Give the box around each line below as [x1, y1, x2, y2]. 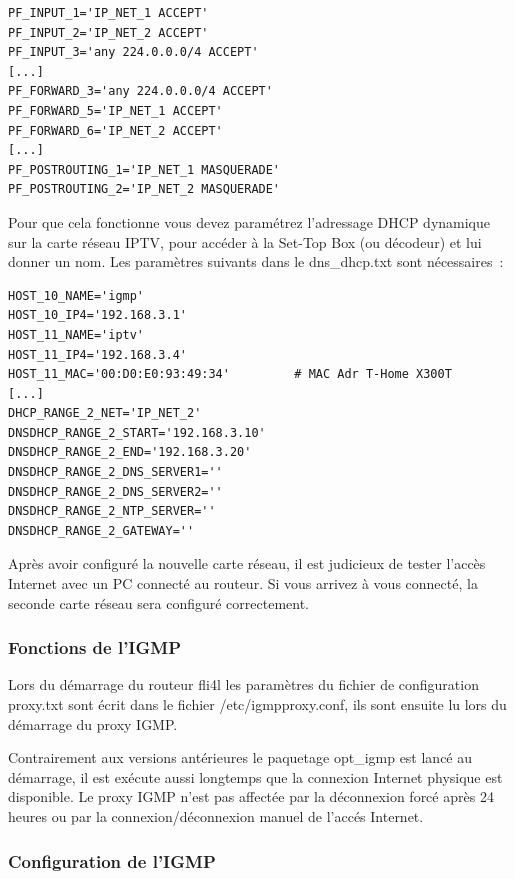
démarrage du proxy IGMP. [8, 713, 178, 734]
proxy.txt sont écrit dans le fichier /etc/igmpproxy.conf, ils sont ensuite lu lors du [8, 694, 507, 715]
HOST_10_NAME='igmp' [8, 288, 145, 303]
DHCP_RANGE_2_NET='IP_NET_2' [8, 406, 202, 421]
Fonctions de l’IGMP [8, 635, 181, 660]
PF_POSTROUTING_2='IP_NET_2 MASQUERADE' [8, 182, 281, 197]
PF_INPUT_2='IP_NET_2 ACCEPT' [8, 25, 209, 40]
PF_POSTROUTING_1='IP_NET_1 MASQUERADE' [8, 162, 281, 177]
